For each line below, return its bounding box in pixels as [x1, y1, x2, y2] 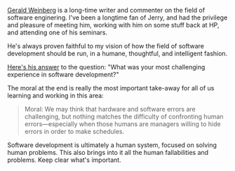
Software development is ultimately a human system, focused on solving [7, 141, 217, 149]
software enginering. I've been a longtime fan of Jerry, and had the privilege [7, 13, 228, 22]
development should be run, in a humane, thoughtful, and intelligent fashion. [7, 49, 228, 57]
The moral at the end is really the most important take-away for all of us [7, 84, 215, 92]
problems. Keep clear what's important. [7, 156, 121, 164]
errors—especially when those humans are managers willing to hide [24, 120, 221, 128]
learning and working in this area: [7, 91, 104, 100]
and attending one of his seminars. [7, 28, 108, 36]
